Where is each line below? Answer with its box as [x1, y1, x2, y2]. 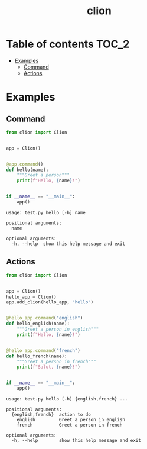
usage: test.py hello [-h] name [6, 209, 86, 215]
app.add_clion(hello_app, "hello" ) [6, 299, 94, 305]
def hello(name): [6, 167, 49, 173]
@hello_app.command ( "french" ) [6, 347, 81, 353]
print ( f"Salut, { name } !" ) [17, 364, 81, 370]
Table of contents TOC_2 [6, 37, 130, 51]
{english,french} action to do [11, 412, 92, 418]
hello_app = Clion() [6, 294, 57, 300]
